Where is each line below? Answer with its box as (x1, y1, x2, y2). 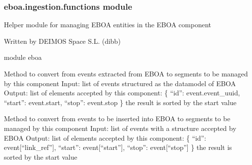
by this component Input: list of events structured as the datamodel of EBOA (4, 78, 236, 88)
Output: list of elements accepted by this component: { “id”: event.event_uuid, (4, 88, 240, 98)
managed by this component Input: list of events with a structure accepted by (4, 123, 236, 133)
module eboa (4, 52, 42, 62)
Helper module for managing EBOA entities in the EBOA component (4, 19, 211, 30)
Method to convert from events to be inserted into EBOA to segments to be (4, 113, 231, 124)
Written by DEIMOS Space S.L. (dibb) (4, 36, 121, 46)
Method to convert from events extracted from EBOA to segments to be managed (4, 69, 248, 78)
